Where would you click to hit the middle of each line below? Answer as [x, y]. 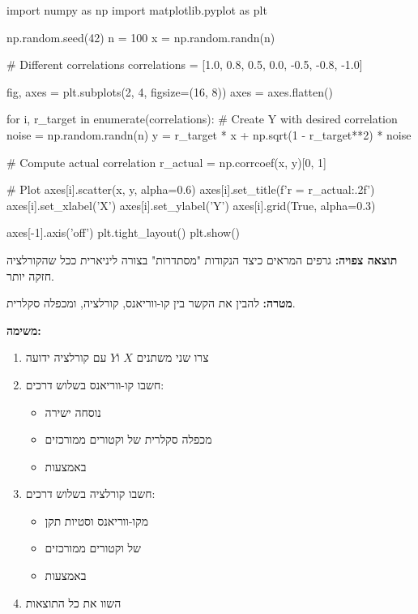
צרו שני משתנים [173, 357]
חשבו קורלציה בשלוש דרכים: [90, 494]
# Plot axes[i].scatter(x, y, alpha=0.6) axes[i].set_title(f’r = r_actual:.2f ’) [191, 189]
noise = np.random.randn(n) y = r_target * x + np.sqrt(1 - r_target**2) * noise [209, 134]
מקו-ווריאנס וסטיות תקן [96, 520]
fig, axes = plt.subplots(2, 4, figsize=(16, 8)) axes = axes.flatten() [170, 91]
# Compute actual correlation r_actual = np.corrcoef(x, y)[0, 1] [166, 162]
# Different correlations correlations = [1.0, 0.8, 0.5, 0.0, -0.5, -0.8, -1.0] [185, 64]
